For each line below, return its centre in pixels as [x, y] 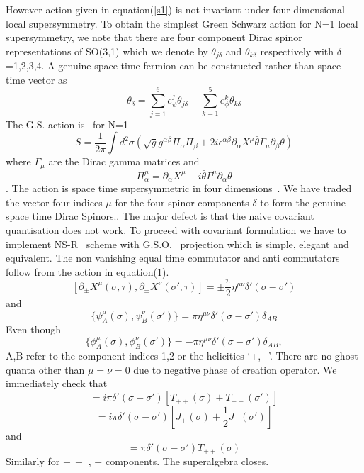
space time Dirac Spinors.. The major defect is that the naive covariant [160, 216]
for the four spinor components [182, 202]
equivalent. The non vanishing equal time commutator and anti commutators [173, 258]
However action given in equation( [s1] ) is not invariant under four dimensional [175, 9]
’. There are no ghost [313, 356]
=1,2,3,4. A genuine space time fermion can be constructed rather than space [174, 66]
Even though [33, 329]
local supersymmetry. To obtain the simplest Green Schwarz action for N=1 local [182, 23]
